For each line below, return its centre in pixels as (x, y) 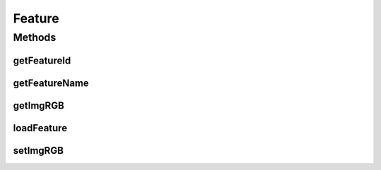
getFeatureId (42, 60)
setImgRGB (38, 151)
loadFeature (40, 128)
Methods (35, 37)
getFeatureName (51, 83)
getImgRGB (39, 105)
